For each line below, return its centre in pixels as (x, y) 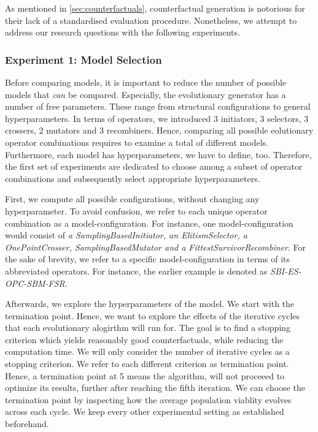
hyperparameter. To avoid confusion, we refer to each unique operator (136, 210)
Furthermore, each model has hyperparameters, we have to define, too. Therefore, (158, 154)
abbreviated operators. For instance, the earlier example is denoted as (136, 271)
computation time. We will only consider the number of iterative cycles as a (147, 351)
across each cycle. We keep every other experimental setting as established (145, 411)
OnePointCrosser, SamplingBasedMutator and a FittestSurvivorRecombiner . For (155, 247)
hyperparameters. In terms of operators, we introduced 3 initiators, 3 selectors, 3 (157, 118)
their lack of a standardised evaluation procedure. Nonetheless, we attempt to (151, 20)
